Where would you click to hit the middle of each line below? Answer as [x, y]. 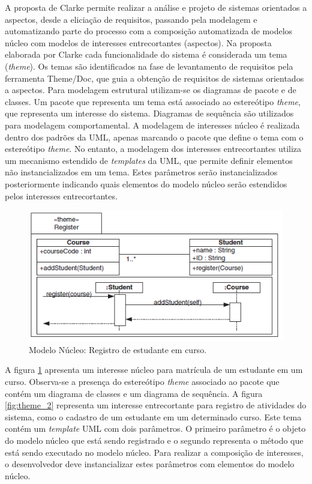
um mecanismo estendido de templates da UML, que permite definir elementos [149, 160]
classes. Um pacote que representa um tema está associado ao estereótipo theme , [153, 101]
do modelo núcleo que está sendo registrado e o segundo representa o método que [154, 440]
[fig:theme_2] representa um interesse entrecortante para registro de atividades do [156, 405]
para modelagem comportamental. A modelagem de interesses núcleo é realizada [152, 125]
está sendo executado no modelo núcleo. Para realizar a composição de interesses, [154, 452]
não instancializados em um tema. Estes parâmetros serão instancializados [141, 172]
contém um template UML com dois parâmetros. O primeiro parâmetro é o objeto [155, 428]
